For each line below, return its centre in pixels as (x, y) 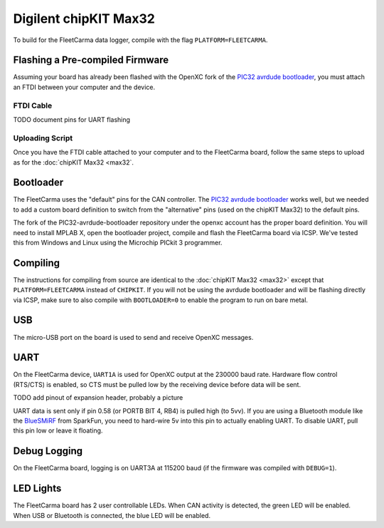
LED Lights (37, 488)
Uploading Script (43, 138)
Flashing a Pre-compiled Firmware (91, 60)
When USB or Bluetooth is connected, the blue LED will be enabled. (112, 515)
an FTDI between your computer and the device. (84, 87)
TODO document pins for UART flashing (72, 119)
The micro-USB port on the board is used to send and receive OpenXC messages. (133, 337)
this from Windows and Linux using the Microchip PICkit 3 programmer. (118, 242)
